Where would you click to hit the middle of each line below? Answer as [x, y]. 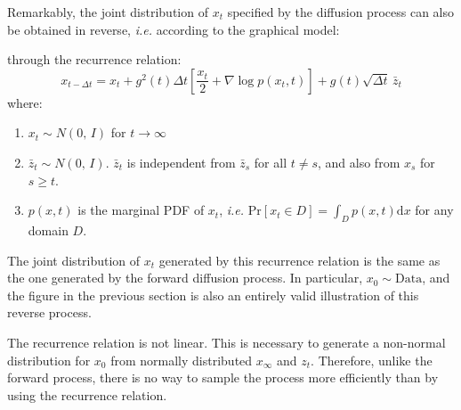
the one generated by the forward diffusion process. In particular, [185, 278]
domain [48, 230]
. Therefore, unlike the [372, 360]
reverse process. [49, 312]
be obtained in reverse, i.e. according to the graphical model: [174, 29]
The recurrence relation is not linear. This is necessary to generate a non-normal [226, 342]
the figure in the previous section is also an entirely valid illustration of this [213, 295]
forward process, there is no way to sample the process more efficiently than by [223, 377]
